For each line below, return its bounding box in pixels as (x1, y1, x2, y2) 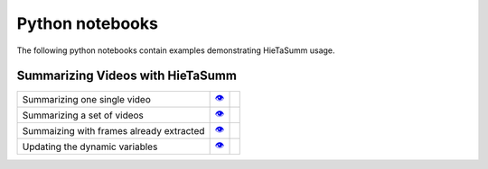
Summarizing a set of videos (22, 109, 145, 121)
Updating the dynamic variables (22, 140, 158, 153)
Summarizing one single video (22, 93, 151, 105)
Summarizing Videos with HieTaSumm (16, 68, 237, 84)
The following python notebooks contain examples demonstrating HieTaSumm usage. (16, 45, 335, 56)
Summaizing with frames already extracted (22, 124, 205, 137)
